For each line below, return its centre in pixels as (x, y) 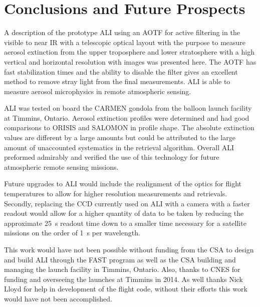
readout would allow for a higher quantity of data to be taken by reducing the (124, 213)
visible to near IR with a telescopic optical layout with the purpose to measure (125, 42)
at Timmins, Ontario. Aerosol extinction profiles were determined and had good (127, 117)
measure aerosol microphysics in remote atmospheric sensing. (98, 91)
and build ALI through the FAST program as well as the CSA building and (120, 259)
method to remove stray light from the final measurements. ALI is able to (117, 81)
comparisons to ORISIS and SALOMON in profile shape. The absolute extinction (129, 127)
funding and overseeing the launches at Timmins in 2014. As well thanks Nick (123, 279)
